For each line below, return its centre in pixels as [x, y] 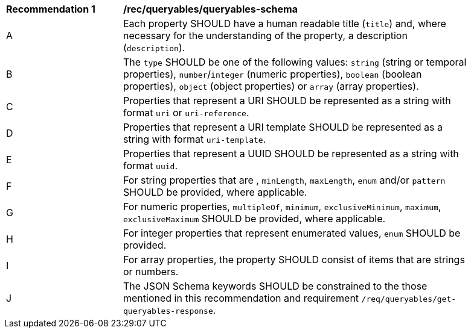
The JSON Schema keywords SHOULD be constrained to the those [275, 286]
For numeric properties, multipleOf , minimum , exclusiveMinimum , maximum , [282, 207]
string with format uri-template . [195, 139]
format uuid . [150, 166]
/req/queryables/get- [409, 299]
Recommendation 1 [51, 9]
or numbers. [151, 272]
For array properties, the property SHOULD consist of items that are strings [294, 260]
